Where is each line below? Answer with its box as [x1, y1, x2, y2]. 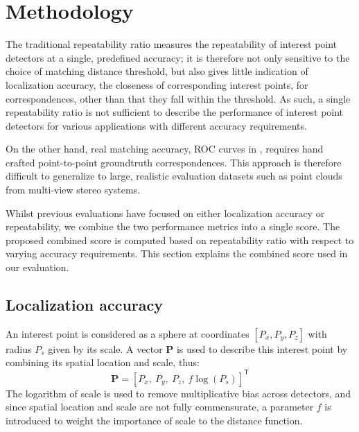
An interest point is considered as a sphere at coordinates [6, 326, 249, 340]
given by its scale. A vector [48, 341, 163, 356]
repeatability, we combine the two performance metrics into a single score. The [6, 219, 340, 234]
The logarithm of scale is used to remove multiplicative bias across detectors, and [6, 386, 351, 400]
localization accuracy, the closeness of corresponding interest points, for [6, 77, 308, 92]
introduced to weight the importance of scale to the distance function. [6, 413, 303, 427]
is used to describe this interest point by [176, 341, 348, 356]
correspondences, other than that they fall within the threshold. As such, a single [6, 91, 351, 105]
